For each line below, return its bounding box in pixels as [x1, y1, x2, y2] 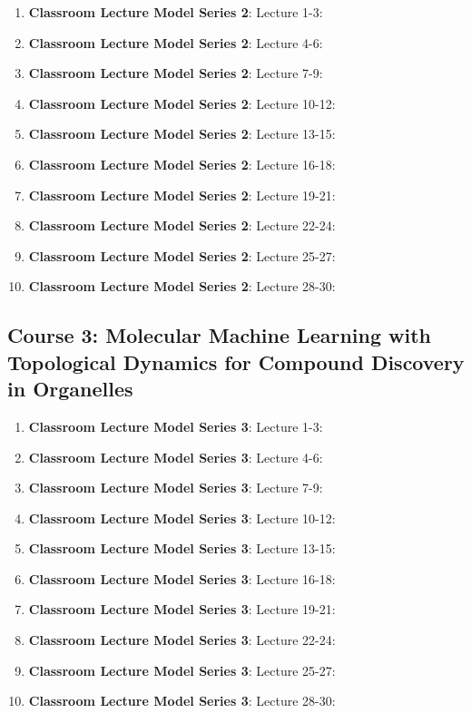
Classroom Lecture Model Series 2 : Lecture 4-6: [28, 33, 323, 52]
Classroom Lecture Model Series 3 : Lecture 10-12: [28, 508, 336, 527]
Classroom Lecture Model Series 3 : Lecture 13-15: [28, 539, 336, 558]
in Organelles [7, 375, 133, 403]
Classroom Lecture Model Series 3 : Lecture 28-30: [28, 691, 336, 710]
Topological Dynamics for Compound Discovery [7, 347, 465, 376]
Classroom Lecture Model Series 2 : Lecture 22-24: [28, 216, 336, 235]
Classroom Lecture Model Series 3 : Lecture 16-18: [28, 569, 336, 588]
